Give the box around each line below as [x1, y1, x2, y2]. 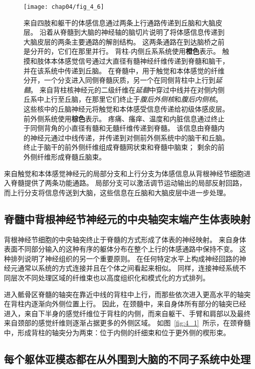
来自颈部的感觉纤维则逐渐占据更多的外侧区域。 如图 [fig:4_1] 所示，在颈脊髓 [4, 318, 251, 328]
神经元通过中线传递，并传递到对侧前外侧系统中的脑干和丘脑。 [30, 132, 229, 142]
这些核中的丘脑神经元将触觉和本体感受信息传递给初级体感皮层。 [23, 104, 229, 114]
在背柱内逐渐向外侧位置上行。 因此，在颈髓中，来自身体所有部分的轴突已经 [4, 299, 246, 309]
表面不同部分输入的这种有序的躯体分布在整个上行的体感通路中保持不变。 [4, 244, 237, 254]
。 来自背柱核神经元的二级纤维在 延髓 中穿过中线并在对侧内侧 [30, 84, 225, 94]
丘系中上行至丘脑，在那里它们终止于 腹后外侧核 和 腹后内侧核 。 [23, 94, 222, 104]
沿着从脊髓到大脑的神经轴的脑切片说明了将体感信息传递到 [39, 27, 225, 37]
